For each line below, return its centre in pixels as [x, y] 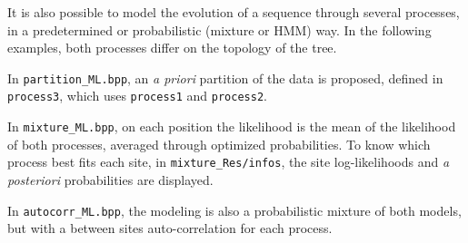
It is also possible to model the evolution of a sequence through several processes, [234, 12]
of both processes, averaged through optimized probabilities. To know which [219, 144]
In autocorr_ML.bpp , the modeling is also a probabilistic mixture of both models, [234, 210]
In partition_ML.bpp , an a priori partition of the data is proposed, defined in [225, 78]
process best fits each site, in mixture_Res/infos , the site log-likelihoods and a [229, 162]
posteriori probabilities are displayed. [110, 180]
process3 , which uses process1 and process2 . [137, 96]
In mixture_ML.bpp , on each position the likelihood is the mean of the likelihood [232, 126]
